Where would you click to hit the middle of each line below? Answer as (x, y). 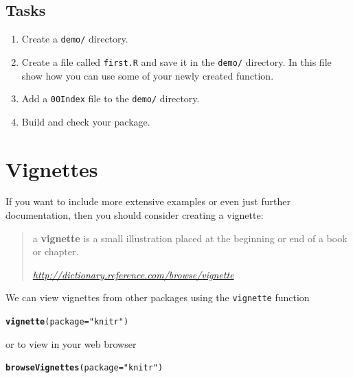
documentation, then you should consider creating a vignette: (135, 215)
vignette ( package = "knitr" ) (67, 322)
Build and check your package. (86, 121)
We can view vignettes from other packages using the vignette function (158, 297)
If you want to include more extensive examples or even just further (148, 201)
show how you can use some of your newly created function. (148, 75)
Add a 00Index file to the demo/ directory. (111, 98)
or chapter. (56, 251)
